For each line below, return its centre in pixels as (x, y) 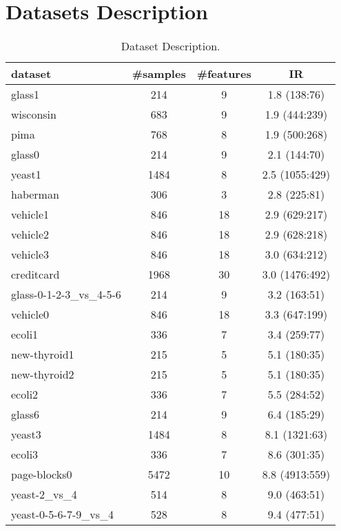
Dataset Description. (170, 46)
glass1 (25, 94)
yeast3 (26, 434)
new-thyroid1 (43, 354)
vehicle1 (30, 214)
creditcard (35, 274)
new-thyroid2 (43, 374)
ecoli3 (25, 454)
